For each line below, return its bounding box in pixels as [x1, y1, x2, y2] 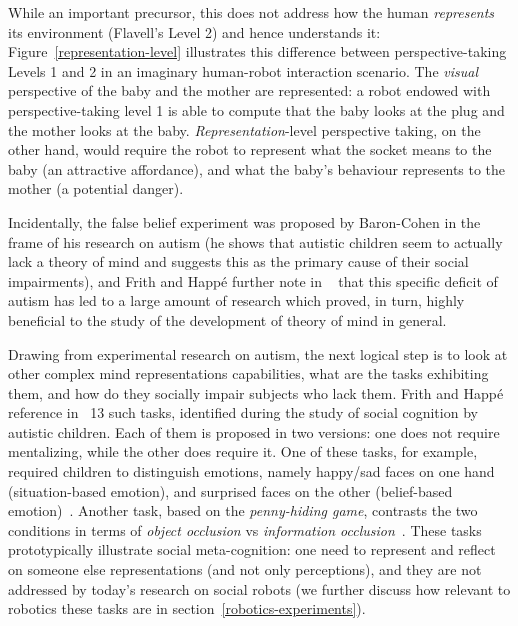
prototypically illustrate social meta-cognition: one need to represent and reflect [8, 539, 496, 560]
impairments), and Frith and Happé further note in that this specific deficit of [8, 270, 498, 291]
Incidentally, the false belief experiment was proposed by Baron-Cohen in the [8, 211, 481, 232]
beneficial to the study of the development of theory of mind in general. [8, 309, 447, 330]
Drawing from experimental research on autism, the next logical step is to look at [8, 343, 508, 364]
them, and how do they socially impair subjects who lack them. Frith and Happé [8, 382, 504, 403]
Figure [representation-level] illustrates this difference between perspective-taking [8, 41, 507, 62]
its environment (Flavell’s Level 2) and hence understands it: [8, 21, 381, 42]
